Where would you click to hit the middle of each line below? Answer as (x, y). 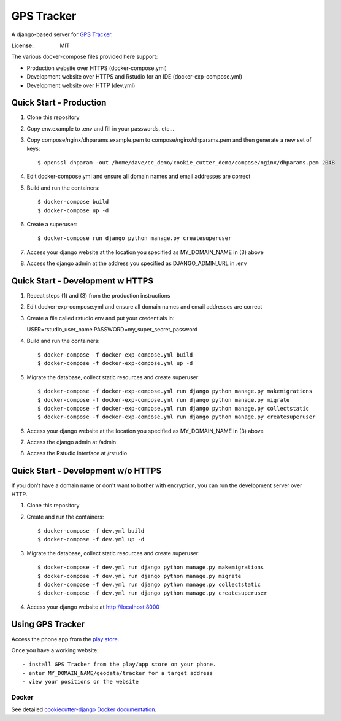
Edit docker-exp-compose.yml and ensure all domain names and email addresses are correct (144, 307)
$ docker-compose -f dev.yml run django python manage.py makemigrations (151, 567)
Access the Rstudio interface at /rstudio (77, 453)
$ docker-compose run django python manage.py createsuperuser (135, 238)
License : (22, 45)
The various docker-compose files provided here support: (85, 57)
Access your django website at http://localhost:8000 (93, 607)
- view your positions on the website (81, 682)
